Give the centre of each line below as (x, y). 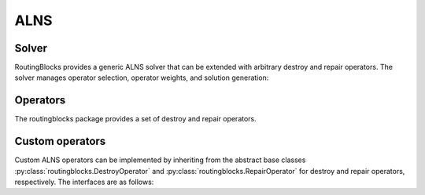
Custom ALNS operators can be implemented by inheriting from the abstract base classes (160, 160)
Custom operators (60, 141)
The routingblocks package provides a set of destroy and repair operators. (136, 119)
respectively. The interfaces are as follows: (84, 182)
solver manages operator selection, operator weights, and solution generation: (142, 78)
